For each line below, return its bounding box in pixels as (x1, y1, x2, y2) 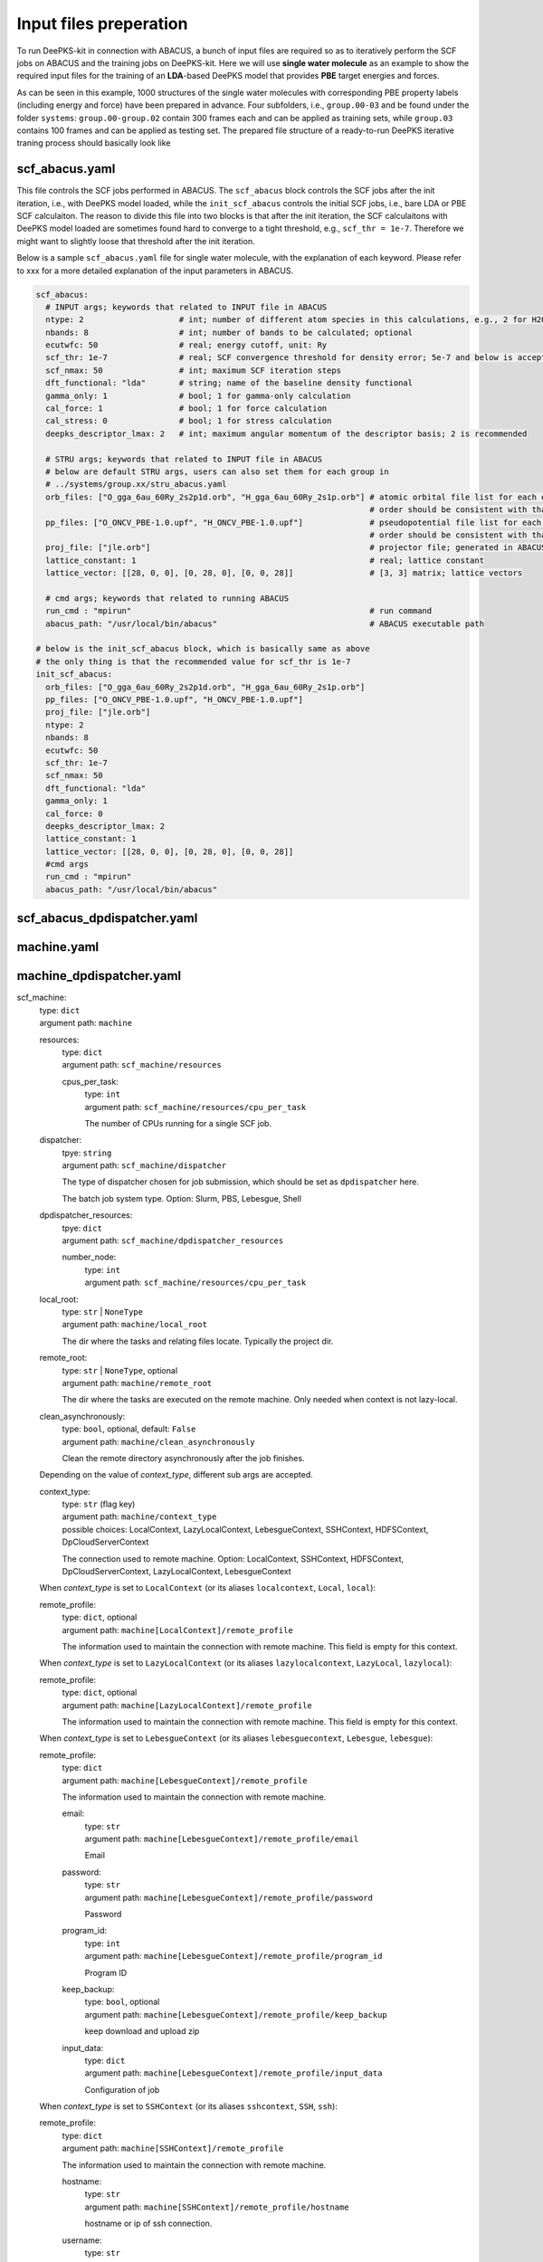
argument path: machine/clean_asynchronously (62, 1436, 255, 1447)
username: (62, 2235, 102, 2246)
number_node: (62, 1251, 117, 1262)
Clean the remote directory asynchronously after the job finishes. (62, 1452, 305, 1463)
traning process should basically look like (16, 138, 171, 148)
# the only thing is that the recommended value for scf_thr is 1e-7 (35, 656, 351, 667)
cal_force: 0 (45, 808, 103, 819)
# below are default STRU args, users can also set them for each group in (45, 466, 389, 477)
